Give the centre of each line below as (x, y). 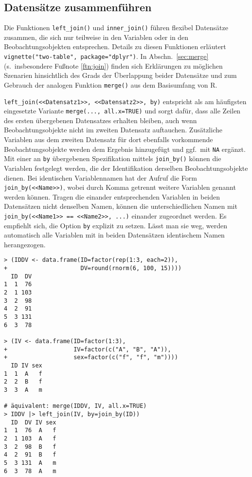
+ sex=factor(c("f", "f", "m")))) (91, 358)
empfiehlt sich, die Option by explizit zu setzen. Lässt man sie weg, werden (116, 225)
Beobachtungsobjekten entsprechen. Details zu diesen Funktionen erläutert (115, 46)
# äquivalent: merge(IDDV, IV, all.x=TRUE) (75, 406)
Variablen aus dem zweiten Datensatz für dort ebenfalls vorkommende (108, 139)
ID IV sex (27, 366)
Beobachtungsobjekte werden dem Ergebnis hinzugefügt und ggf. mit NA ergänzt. (125, 149)
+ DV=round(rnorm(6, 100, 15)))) (93, 268)
